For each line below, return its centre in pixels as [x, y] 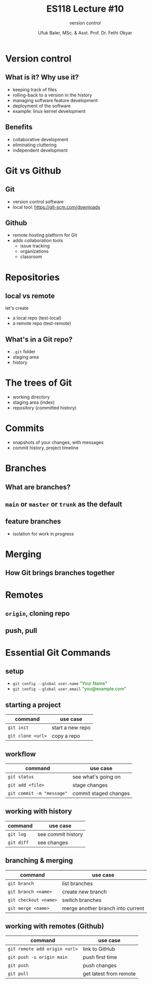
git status [21, 777]
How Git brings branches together [60, 573]
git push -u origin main [38, 957]
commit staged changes [101, 793]
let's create [17, 308]
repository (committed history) [45, 408]
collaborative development [40, 139]
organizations [34, 251]
